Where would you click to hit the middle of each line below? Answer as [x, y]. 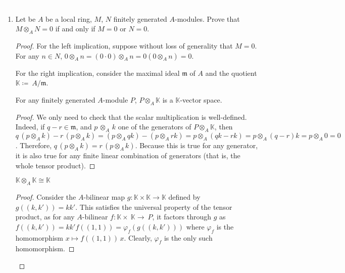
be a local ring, [69, 18]
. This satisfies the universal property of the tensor [154, 207]
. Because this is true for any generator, [196, 145]
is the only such [188, 237]
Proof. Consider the [46, 196]
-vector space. [201, 99]
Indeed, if [30, 127]
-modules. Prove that [207, 18]
